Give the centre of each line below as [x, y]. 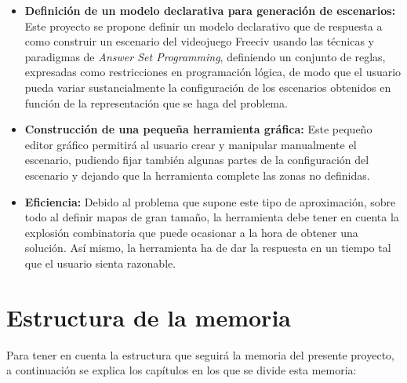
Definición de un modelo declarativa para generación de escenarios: [210, 10]
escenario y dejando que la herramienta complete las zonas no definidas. [197, 175]
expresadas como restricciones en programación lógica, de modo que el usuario [213, 72]
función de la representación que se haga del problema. [156, 102]
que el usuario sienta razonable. [100, 263]
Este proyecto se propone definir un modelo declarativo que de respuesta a [203, 26]
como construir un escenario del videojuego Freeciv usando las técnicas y [200, 41]
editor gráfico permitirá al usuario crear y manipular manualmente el [191, 144]
